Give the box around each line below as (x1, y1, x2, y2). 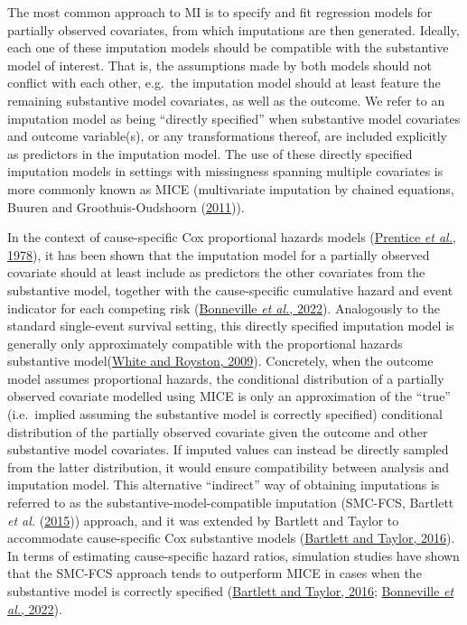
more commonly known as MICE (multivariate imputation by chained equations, (7, 179, 454, 198)
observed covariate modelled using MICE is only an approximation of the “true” (7, 387, 451, 406)
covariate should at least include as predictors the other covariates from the (7, 263, 425, 282)
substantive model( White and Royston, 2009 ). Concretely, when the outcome (7, 351, 434, 370)
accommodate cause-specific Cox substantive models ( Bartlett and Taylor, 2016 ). (7, 528, 455, 547)
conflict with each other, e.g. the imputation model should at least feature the (7, 73, 441, 92)
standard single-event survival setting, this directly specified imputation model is (7, 316, 454, 335)
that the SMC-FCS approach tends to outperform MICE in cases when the (7, 564, 422, 583)
